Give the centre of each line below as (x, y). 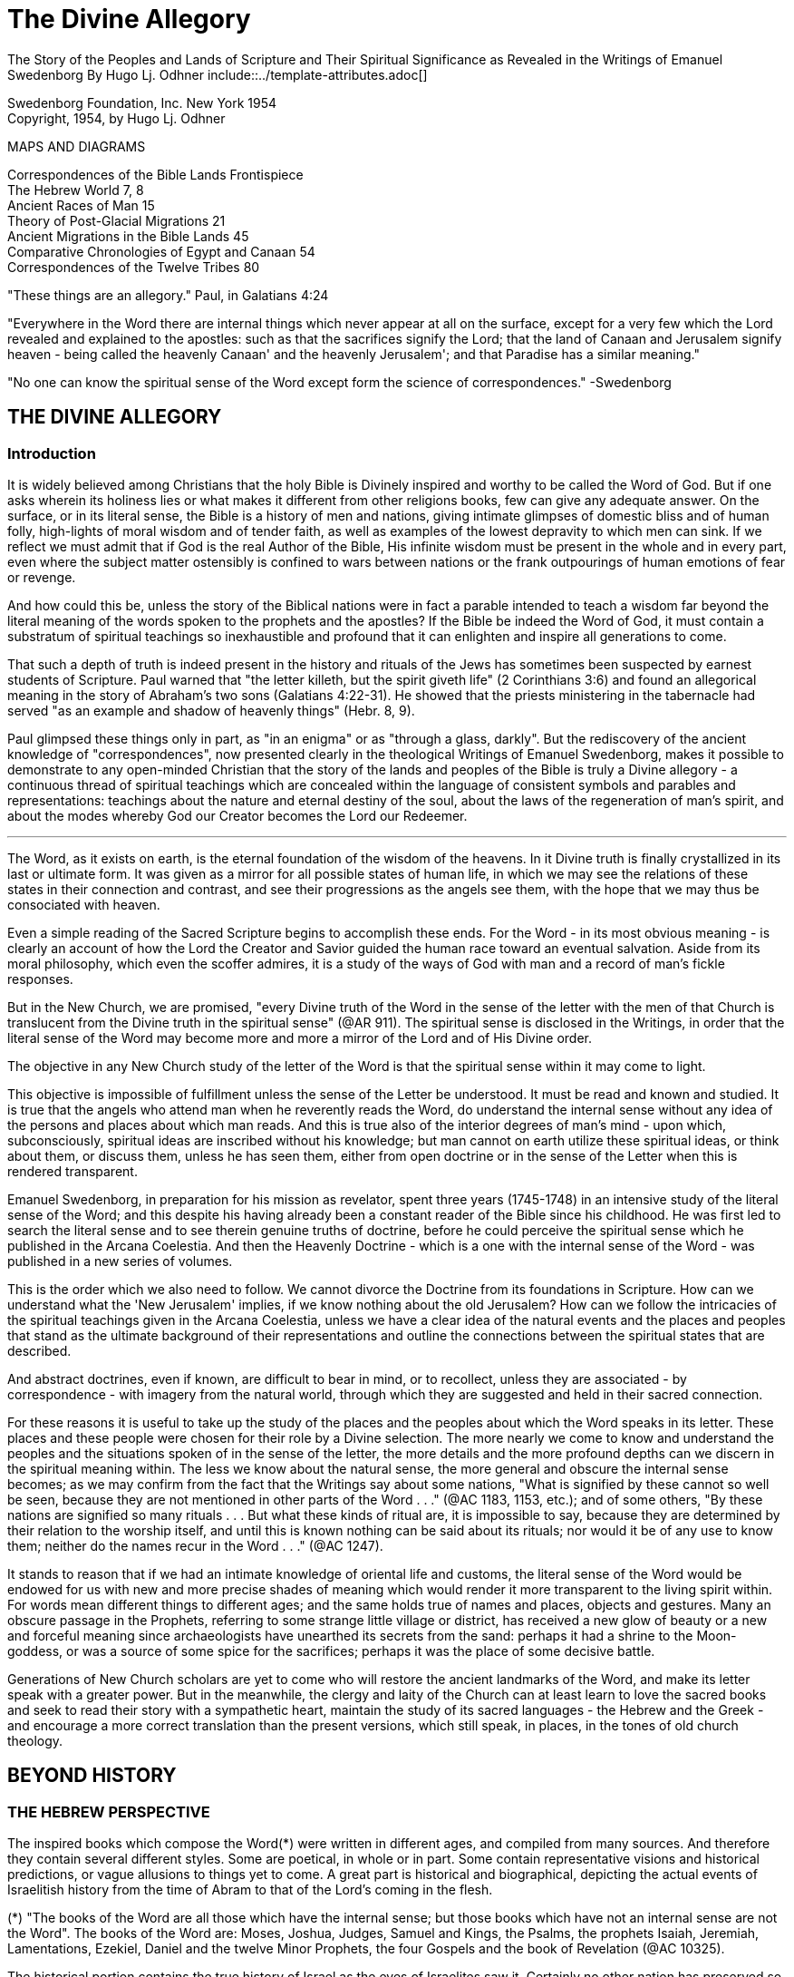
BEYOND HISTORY (92, 1776)
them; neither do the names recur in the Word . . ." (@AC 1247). (195, 1545)
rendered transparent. (73, 1171)
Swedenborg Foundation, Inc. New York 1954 (142, 102)
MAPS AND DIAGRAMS (77, 146)
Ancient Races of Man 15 (81, 205)
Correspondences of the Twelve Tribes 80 (134, 267)
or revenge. (42, 577)
